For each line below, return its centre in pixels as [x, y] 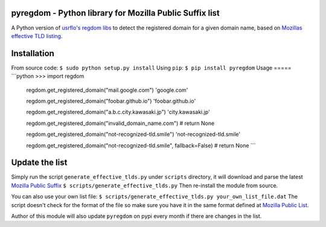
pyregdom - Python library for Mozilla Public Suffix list [116, 13]
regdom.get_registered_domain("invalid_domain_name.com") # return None [120, 123]
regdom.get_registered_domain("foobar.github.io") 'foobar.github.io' [111, 101]
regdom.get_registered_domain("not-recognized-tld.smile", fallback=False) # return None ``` [141, 145]
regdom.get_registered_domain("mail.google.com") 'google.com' [107, 90]
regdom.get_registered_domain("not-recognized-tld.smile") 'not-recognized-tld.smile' [133, 134]
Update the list [39, 163]
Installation [33, 53]
